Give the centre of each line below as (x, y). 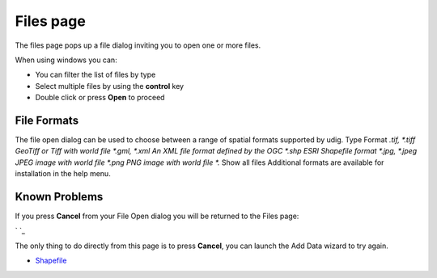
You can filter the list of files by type (95, 75)
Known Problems (59, 197)
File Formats (47, 120)
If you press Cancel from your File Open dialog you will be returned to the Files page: (157, 216)
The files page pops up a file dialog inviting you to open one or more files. (138, 45)
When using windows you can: (66, 60)
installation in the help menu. (63, 174)
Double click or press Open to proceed (100, 98)
